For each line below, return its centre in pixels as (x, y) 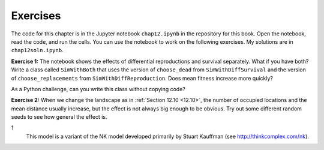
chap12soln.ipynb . (37, 50)
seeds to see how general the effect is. (59, 117)
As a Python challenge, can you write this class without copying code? (98, 89)
